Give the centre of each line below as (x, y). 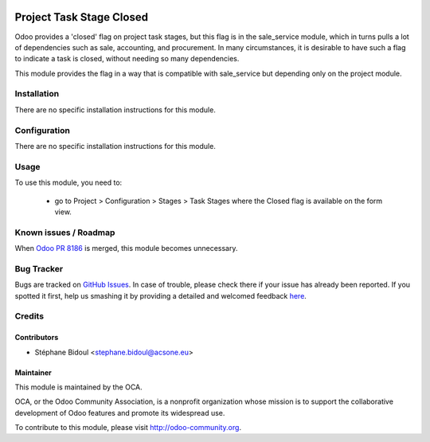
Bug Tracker (39, 268)
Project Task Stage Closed (82, 17)
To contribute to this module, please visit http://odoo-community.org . (128, 428)
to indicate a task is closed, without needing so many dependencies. (127, 59)
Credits (29, 316)
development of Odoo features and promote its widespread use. (120, 413)
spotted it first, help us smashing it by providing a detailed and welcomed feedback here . (160, 295)
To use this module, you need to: (68, 182)
